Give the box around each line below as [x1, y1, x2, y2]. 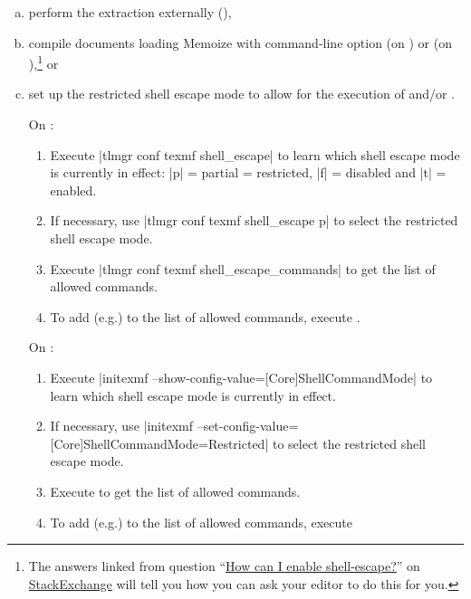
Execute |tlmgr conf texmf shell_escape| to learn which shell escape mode [50, 145, 460, 164]
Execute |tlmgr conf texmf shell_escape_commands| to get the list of [50, 259, 436, 278]
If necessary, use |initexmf [50, 416, 193, 435]
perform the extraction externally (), [28, 3, 232, 21]
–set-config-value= [197, 416, 299, 435]
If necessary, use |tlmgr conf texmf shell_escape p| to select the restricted [50, 211, 458, 230]
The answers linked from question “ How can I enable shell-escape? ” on [28, 556, 420, 575]
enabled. [50, 180, 97, 199]
